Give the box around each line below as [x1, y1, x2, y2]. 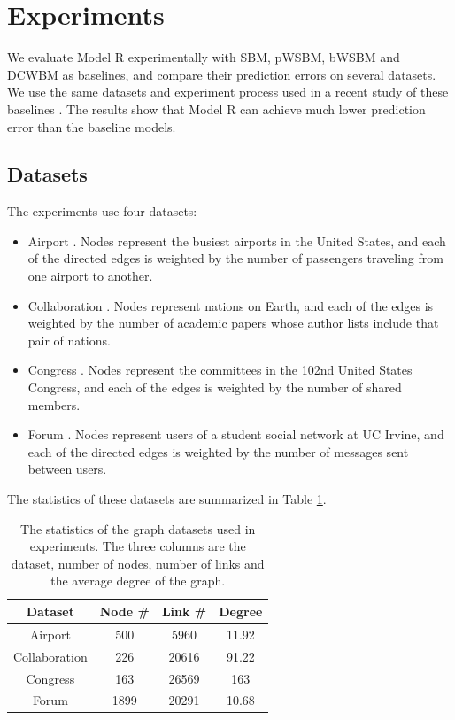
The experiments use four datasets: [7, 202, 197, 221]
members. [27, 395, 81, 414]
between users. [27, 460, 107, 478]
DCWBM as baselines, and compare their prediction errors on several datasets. [7, 65, 436, 83]
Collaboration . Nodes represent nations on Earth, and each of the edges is [27, 296, 434, 314]
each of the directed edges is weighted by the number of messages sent [27, 442, 409, 461]
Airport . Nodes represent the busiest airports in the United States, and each [27, 231, 446, 250]
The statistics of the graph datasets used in [20, 519, 256, 538]
